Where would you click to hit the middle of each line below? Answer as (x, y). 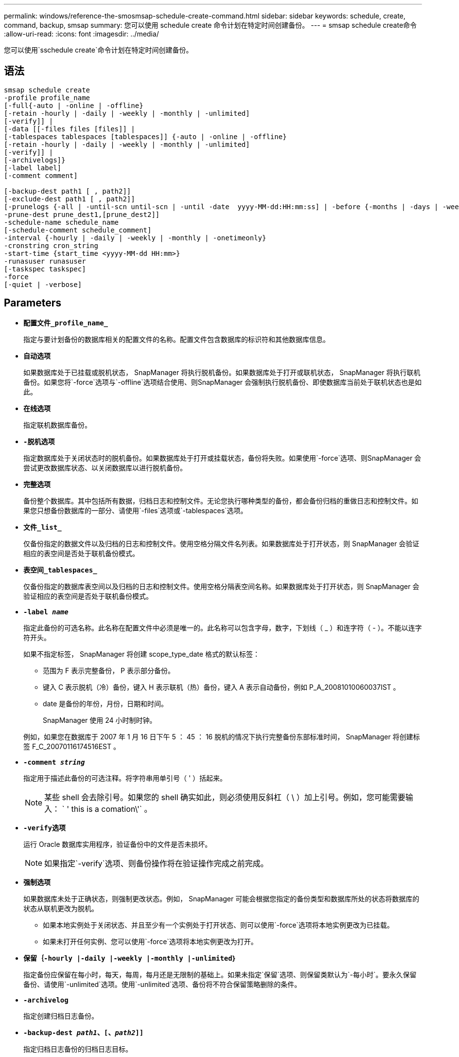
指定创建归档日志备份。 (61, 1016)
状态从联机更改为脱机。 (61, 908)
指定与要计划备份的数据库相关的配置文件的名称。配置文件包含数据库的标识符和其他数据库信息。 (177, 339)
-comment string (54, 762)
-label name (46, 612)
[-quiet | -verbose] (43, 284)
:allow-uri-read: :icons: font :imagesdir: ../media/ (81, 34)
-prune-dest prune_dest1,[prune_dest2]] (82, 214)
